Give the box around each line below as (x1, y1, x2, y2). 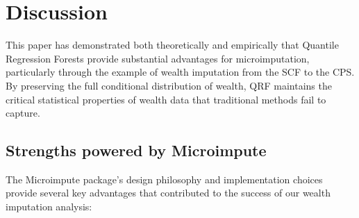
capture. (6, 106, 40, 120)
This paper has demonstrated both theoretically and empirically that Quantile (6, 37, 339, 52)
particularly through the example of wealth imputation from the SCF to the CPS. (6, 65, 355, 79)
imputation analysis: (6, 199, 92, 214)
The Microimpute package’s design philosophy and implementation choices (6, 171, 323, 186)
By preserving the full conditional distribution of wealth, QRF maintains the (6, 78, 332, 92)
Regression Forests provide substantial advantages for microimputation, (6, 51, 310, 65)
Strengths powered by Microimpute (6, 140, 267, 161)
